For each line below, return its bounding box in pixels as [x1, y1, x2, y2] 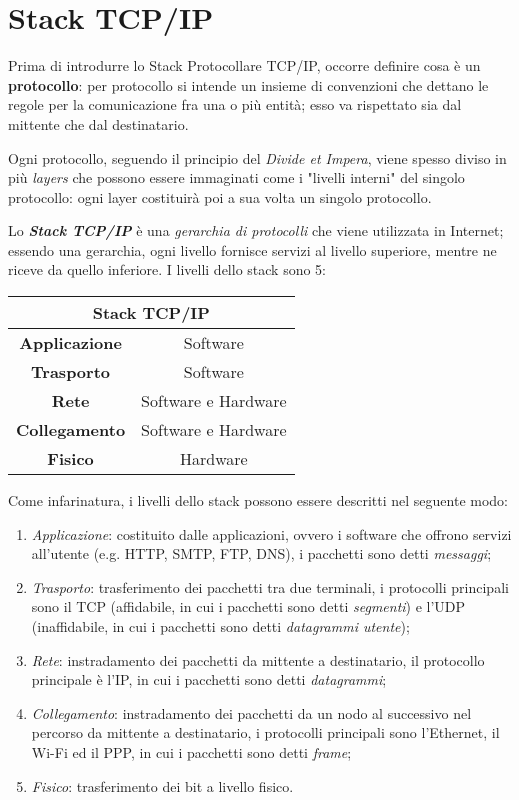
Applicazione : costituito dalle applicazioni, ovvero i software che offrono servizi [31, 523, 512, 544]
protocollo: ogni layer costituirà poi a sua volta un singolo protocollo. [8, 186, 432, 207]
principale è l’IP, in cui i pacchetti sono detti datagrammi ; [31, 669, 387, 690]
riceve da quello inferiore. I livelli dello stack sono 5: [8, 259, 326, 280]
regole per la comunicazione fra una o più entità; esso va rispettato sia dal [8, 94, 462, 115]
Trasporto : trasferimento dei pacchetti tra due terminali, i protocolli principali [31, 576, 509, 597]
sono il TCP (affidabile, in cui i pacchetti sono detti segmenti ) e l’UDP [31, 596, 466, 617]
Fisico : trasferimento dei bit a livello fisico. [31, 775, 294, 796]
